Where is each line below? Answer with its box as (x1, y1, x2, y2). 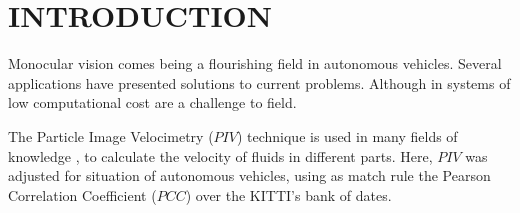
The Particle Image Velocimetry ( (8, 125, 214, 146)
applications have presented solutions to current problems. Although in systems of (8, 72, 511, 93)
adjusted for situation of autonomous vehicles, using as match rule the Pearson (8, 165, 491, 186)
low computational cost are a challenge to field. (8, 92, 297, 113)
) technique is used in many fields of (236, 125, 458, 146)
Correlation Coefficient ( (8, 184, 157, 205)
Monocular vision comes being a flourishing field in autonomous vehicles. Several (8, 53, 502, 74)
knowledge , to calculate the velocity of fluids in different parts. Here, (8, 145, 433, 166)
